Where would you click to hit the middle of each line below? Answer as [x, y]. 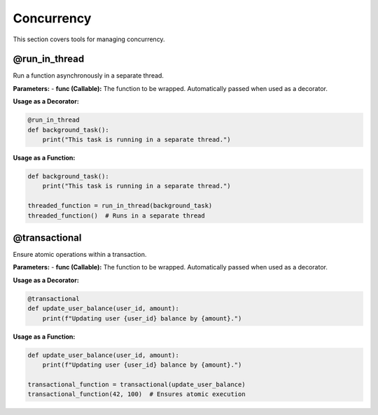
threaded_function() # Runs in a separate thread [117, 216]
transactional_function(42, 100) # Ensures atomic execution [136, 394]
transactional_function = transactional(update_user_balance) [136, 384]
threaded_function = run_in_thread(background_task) [120, 206]
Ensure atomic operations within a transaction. [80, 255]
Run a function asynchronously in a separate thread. [89, 76]
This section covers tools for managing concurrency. [89, 39]
